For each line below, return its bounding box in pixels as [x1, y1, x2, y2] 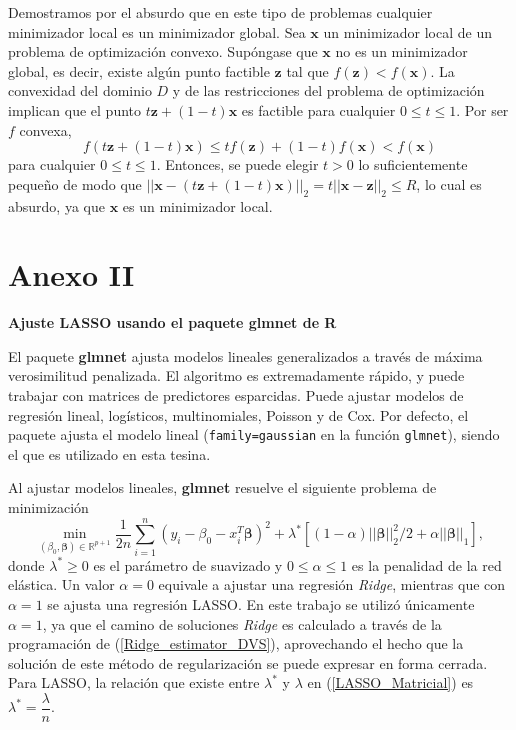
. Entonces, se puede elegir [156, 154, 319, 175]
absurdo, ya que [8, 195, 105, 216]
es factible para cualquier [241, 99, 396, 120]
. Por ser [456, 99, 509, 120]
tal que [286, 60, 329, 81]
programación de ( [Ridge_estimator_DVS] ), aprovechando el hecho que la [8, 633, 464, 654]
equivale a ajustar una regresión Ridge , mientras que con [158, 574, 506, 595]
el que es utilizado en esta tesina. [8, 443, 211, 464]
